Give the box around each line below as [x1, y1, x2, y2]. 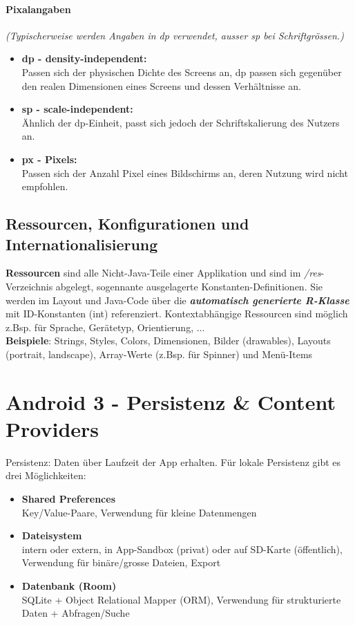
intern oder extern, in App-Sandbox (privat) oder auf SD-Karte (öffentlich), [21, 541, 343, 556]
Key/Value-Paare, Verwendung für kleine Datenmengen [21, 505, 257, 519]
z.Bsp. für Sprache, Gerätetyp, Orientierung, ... [6, 319, 205, 334]
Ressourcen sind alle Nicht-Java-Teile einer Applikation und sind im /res [6, 265, 321, 280]
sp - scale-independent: [21, 102, 133, 116]
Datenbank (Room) [21, 578, 117, 593]
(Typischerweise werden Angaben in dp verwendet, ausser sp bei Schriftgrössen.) [6, 28, 344, 42]
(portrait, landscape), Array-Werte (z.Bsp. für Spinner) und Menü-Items [6, 346, 313, 361]
